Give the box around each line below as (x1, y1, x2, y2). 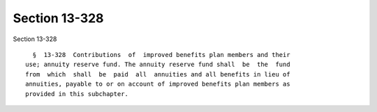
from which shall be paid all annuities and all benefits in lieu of (25, 70, 290, 78)
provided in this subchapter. (25, 90, 129, 97)
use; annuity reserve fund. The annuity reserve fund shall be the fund (25, 61, 290, 69)
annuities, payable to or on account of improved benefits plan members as (25, 80, 290, 88)
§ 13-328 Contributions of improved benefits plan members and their (32, 51, 290, 58)
